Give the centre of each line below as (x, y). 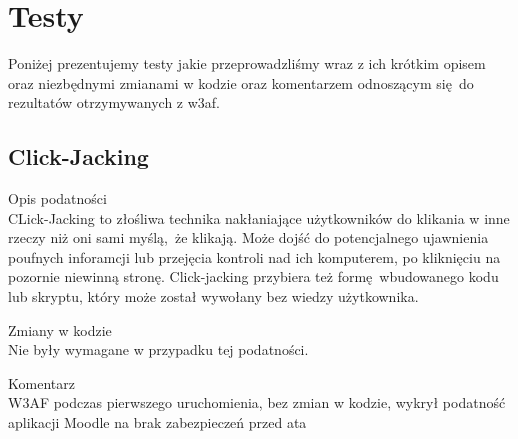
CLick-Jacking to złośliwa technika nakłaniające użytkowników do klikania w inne (259, 217)
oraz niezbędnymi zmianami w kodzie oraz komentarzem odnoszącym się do (241, 82)
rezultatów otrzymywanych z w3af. (114, 102)
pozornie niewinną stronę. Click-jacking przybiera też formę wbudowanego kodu (253, 276)
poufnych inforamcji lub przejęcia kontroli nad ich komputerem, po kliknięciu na (254, 256)
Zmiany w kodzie (60, 329)
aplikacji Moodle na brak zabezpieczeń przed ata (157, 422)
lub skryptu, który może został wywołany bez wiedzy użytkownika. (213, 296)
